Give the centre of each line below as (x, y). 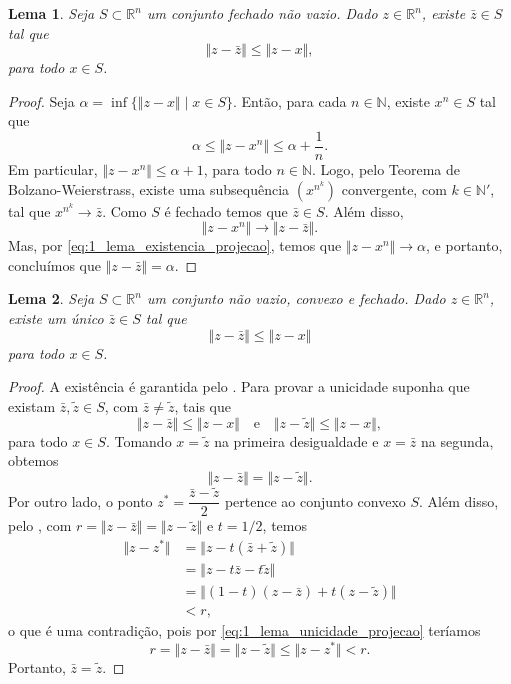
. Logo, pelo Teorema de (386, 169)
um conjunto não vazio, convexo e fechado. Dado (296, 298)
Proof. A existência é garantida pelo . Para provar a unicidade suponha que (239, 386)
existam (32, 405)
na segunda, (457, 440)
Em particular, (53, 169)
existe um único (56, 318)
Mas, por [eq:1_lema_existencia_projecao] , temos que (175, 245)
